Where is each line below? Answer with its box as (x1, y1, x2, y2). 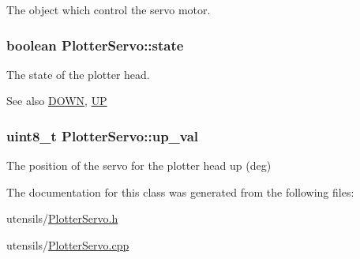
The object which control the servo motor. (6, 2, 211, 17)
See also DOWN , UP (6, 92, 107, 109)
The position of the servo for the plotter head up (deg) (6, 157, 272, 174)
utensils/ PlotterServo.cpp (6, 237, 129, 253)
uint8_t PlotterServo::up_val (6, 126, 199, 145)
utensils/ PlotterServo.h (6, 210, 118, 227)
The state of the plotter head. (6, 66, 150, 82)
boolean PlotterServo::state (6, 35, 184, 54)
